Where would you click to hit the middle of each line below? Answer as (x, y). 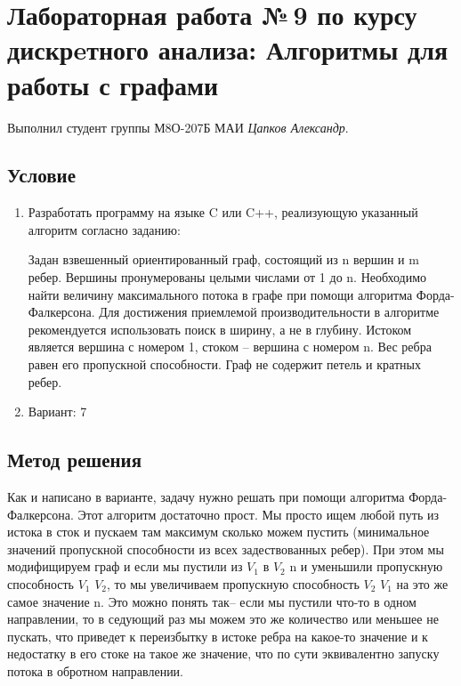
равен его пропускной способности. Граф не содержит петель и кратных (224, 364)
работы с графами (113, 84)
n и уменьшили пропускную (366, 566)
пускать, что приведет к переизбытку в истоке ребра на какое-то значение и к (218, 636)
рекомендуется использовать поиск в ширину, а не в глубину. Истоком (220, 329)
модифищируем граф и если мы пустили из (125, 566)
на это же (422, 584)
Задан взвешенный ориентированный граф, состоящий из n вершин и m (223, 259)
